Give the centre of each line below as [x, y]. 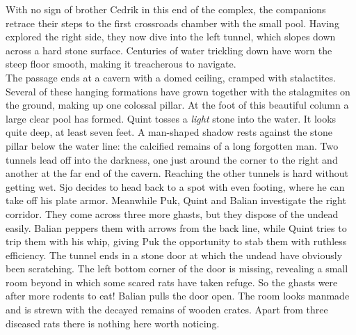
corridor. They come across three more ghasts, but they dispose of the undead [172, 213]
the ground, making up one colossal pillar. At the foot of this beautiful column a [177, 105]
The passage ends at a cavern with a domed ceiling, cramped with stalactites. [171, 77]
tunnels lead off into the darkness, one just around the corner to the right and [172, 159]
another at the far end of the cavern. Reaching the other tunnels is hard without [177, 173]
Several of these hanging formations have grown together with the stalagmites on [178, 91]
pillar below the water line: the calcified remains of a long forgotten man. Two [172, 145]
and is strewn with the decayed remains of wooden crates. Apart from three [167, 310]
